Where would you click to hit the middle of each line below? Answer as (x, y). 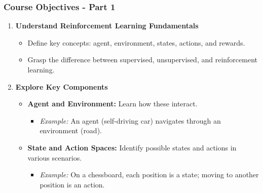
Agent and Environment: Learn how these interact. (112, 104)
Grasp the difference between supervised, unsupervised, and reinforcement (142, 60)
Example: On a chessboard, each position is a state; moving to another (149, 175)
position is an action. (72, 184)
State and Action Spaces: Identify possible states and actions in (132, 147)
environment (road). (71, 130)
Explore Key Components (62, 86)
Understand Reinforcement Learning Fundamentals (107, 26)
